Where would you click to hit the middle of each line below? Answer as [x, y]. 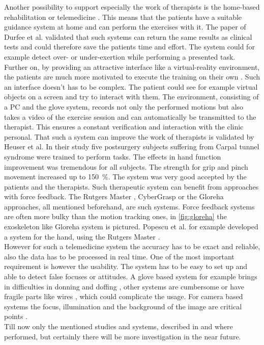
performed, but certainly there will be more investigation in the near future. [123, 336]
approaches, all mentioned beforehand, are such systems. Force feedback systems [129, 206]
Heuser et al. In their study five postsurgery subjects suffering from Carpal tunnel [132, 147]
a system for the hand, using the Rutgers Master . [82, 236]
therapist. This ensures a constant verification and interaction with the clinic [124, 127]
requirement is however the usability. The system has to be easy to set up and [126, 266]
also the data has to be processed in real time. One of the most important [119, 256]
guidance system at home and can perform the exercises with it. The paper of [125, 27]
